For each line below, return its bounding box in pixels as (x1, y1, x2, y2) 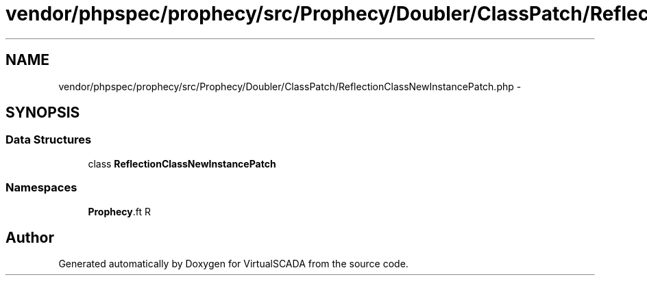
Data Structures (5, 133, 92, 147)
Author (5, 228, 54, 246)
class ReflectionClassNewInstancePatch (88, 157, 276, 170)
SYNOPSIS (5, 104, 80, 122)
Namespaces (5, 180, 77, 195)
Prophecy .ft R (88, 205, 151, 217)
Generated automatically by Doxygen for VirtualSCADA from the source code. (58, 258, 408, 270)
